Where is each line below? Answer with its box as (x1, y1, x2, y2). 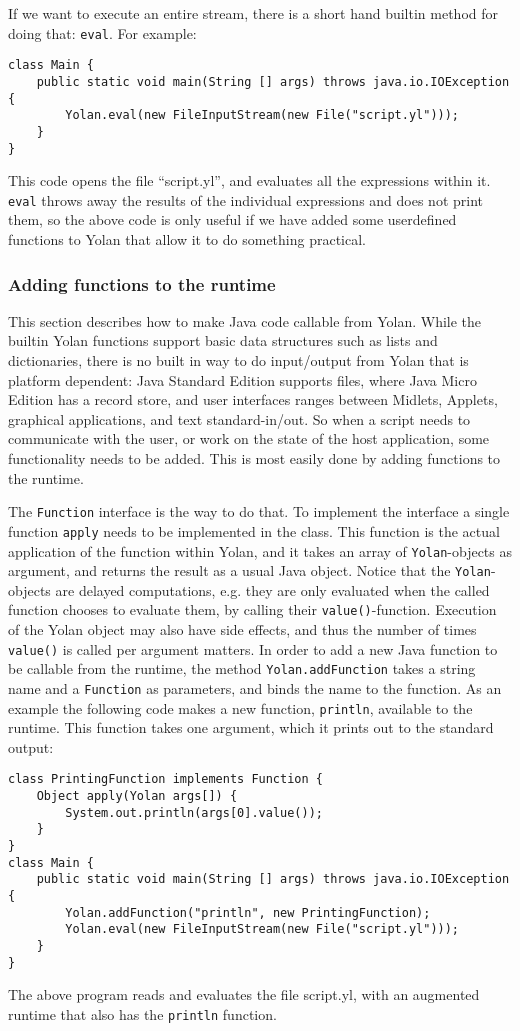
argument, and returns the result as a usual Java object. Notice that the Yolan (8, 560, 491, 581)
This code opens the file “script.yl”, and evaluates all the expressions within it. (8, 170, 491, 191)
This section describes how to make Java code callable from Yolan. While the (8, 310, 482, 331)
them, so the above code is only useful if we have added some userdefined (8, 209, 457, 230)
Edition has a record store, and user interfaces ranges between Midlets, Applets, (8, 389, 498, 410)
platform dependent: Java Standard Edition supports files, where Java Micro (8, 369, 477, 390)
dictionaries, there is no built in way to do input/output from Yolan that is (8, 350, 469, 371)
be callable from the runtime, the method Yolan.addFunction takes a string (8, 658, 476, 679)
